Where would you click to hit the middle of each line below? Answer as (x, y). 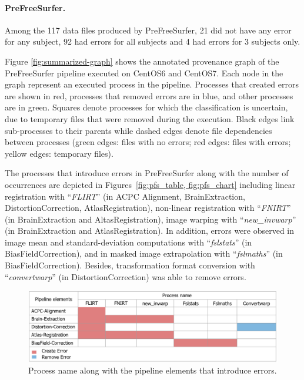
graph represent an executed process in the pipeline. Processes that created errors (152, 84)
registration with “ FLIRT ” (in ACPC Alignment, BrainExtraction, (125, 196)
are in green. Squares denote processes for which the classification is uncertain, (146, 107)
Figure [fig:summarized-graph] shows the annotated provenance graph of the (142, 61)
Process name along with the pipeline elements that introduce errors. (153, 370)
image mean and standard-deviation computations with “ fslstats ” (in (128, 242)
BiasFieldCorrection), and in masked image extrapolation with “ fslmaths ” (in (144, 253)
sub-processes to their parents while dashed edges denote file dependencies (138, 130)
